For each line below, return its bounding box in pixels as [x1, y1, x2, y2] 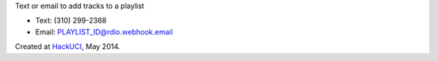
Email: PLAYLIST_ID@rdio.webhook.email [35, 26, 174, 36]
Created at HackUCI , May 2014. [15, 42, 121, 51]
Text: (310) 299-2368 [35, 16, 107, 26]
